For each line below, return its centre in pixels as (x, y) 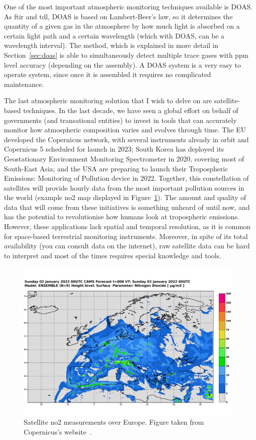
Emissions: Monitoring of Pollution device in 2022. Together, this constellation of (127, 178)
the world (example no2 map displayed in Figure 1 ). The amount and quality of (125, 197)
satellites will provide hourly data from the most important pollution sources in (124, 187)
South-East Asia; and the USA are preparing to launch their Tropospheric (116, 168)
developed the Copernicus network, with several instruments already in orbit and (127, 139)
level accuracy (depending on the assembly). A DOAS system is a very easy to (123, 64)
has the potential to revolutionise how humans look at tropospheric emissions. (122, 217)
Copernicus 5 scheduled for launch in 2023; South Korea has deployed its (114, 149)
